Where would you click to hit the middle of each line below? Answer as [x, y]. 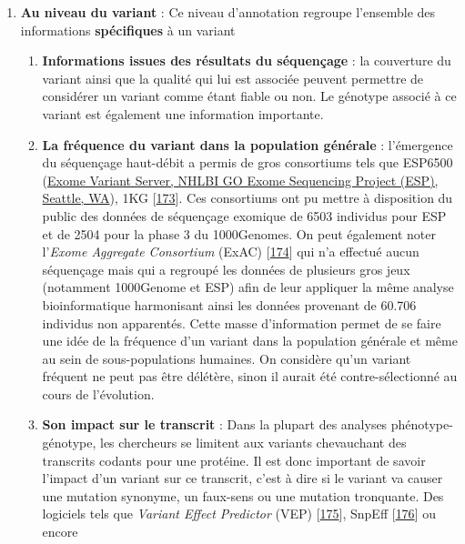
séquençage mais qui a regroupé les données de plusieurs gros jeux [226, 269]
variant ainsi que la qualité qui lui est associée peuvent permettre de [233, 78]
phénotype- [422, 424]
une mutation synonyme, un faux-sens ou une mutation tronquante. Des [243, 495]
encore [60, 532]
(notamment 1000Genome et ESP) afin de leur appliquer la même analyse [248, 287]
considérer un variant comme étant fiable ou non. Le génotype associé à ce [249, 96]
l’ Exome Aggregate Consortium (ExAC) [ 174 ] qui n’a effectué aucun [231, 252]
